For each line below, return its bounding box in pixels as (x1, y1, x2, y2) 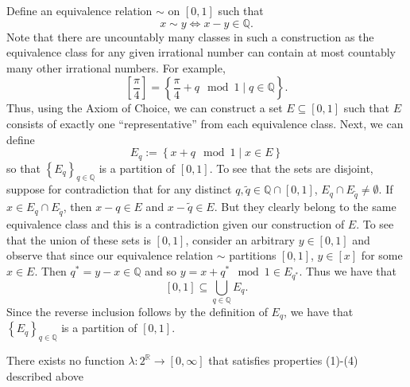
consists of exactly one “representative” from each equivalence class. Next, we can (6, 115, 404, 131)
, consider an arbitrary (185, 231, 296, 248)
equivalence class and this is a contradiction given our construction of (6, 215, 345, 232)
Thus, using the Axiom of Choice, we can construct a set (6, 100, 283, 116)
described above (6, 367, 83, 384)
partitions (229, 247, 277, 264)
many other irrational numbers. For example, (6, 59, 226, 76)
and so (145, 262, 177, 279)
